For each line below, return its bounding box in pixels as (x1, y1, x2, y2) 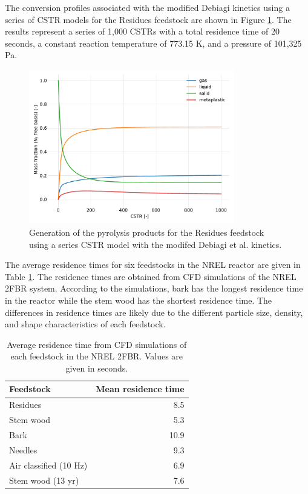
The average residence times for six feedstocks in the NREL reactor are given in (5, 258, 301, 271)
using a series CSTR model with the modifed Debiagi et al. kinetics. (29, 238, 282, 250)
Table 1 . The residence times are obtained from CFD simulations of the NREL (5, 270, 297, 282)
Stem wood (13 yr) (9, 473, 79, 486)
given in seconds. (65, 361, 128, 374)
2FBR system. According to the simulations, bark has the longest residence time (5, 282, 303, 295)
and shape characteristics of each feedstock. (5, 318, 166, 330)
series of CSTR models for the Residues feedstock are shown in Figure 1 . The (5, 13, 292, 25)
